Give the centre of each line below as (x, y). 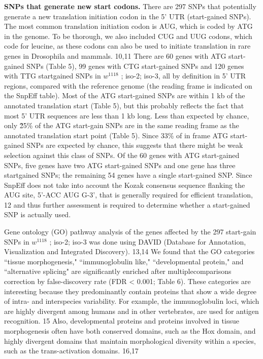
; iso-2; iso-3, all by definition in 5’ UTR (184, 76)
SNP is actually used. (38, 214)
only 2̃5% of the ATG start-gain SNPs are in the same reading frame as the (122, 125)
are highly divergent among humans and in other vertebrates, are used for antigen (131, 311)
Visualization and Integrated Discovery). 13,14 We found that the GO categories (129, 251)
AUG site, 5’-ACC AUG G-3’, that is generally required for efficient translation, (128, 195)
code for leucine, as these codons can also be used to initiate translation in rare (127, 46)
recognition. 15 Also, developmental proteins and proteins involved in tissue (122, 321)
